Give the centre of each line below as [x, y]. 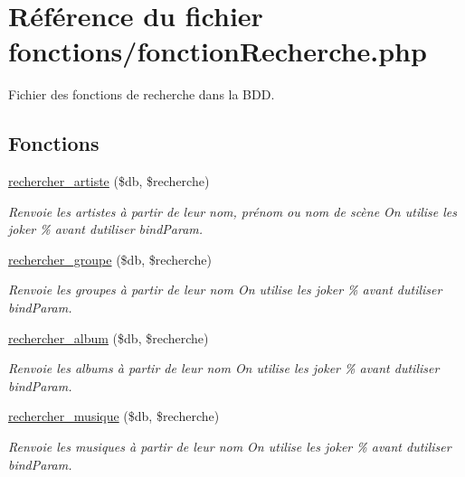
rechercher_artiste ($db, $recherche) [109, 181]
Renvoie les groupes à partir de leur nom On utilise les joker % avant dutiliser [225, 290]
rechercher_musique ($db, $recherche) [114, 416]
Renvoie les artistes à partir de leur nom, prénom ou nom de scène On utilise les [233, 211]
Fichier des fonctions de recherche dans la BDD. [142, 94]
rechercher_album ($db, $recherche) [109, 337]
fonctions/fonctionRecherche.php [218, 51]
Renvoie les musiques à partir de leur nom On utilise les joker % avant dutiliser [230, 447]
